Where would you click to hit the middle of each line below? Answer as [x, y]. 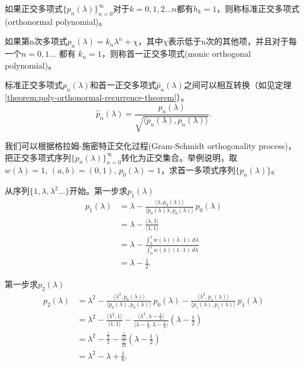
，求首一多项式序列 [198, 170]
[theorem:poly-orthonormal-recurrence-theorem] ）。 [97, 97]
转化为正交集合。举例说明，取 [180, 157]
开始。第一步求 [98, 191]
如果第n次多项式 [36, 41]
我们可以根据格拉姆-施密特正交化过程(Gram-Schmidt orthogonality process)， [151, 145]
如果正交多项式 [34, 8]
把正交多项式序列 [38, 157]
